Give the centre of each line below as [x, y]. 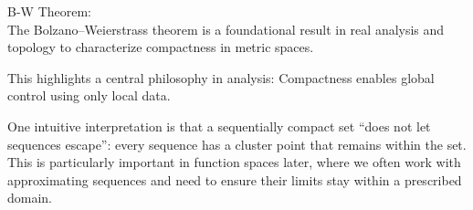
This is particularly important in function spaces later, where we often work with [234, 162]
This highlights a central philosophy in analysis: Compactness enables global [221, 77]
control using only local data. [89, 95]
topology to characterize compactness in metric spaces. [161, 47]
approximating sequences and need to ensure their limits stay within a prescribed [235, 179]
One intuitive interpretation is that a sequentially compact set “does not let [219, 126]
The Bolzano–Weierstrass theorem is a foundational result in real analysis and [226, 29]
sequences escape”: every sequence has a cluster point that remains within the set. [237, 144]
